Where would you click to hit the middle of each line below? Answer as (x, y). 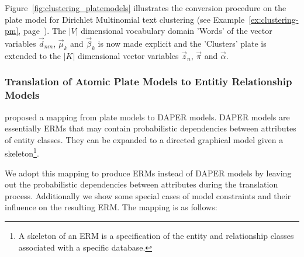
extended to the (33, 55)
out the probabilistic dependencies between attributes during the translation (141, 184)
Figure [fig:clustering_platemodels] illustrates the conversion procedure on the (146, 8)
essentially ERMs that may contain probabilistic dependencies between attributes (151, 128)
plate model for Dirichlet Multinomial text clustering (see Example (125, 19)
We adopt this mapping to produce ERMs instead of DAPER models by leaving (148, 173)
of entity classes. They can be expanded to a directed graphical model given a (144, 139)
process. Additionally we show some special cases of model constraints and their (148, 195)
